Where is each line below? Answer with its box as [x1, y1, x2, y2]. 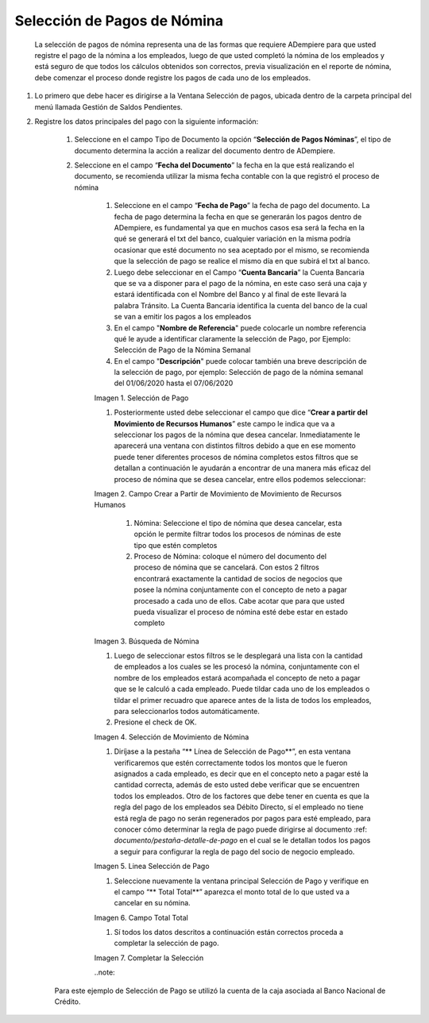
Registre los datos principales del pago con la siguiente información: [34, 116, 259, 126]
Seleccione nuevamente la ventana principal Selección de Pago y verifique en [114, 876, 369, 886]
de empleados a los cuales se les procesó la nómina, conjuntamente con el [114, 662, 360, 671]
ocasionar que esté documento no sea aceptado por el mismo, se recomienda [114, 245, 369, 254]
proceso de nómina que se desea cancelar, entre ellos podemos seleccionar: [114, 474, 366, 484]
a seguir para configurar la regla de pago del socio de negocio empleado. [114, 847, 355, 856]
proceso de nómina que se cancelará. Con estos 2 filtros [133, 562, 319, 572]
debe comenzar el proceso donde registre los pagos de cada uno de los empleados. [34, 72, 311, 83]
